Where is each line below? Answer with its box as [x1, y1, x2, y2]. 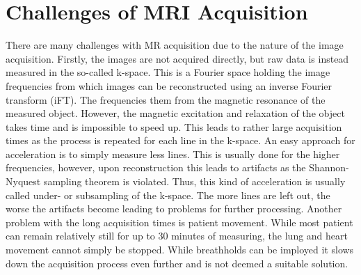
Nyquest [6, 174, 41, 189]
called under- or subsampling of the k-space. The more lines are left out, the [6, 187, 330, 202]
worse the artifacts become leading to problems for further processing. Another [6, 201, 342, 216]
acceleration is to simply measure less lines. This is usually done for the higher [6, 146, 340, 161]
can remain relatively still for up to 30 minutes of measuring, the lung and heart [6, 228, 348, 243]
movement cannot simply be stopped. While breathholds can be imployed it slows [6, 242, 354, 257]
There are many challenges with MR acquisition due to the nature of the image [6, 38, 344, 52]
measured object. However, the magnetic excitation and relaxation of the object [6, 106, 345, 120]
